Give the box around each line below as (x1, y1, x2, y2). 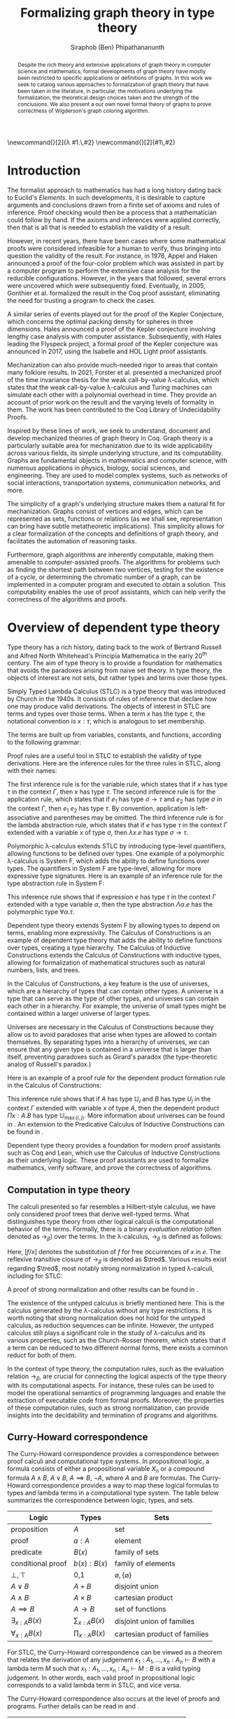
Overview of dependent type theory (7, 619, 220, 635)
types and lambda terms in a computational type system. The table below (7, 1488, 219, 1497)
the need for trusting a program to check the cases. (7, 296, 156, 304)
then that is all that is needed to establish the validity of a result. (7, 223, 191, 231)
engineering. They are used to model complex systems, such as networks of (7, 471, 228, 480)
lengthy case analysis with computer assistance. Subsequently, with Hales (7, 332, 222, 341)
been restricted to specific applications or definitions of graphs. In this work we (17, 74, 212, 81)
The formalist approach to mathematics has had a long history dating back (7, 186, 222, 194)
